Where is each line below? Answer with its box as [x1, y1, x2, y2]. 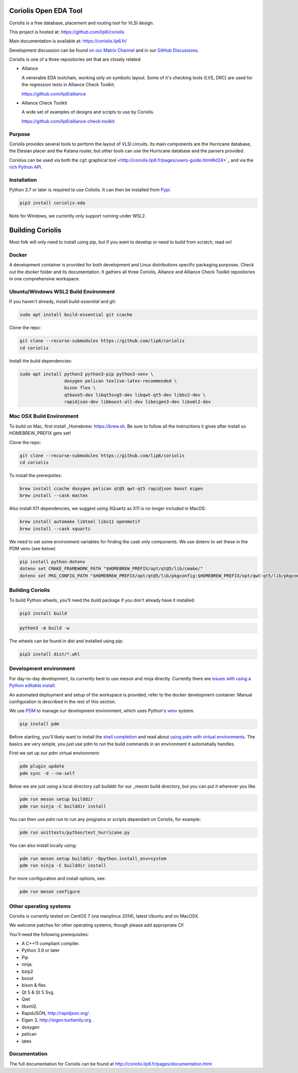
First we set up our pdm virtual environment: [9, 750, 100, 756]
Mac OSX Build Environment [9, 413, 79, 420]
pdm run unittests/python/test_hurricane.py [19, 830, 130, 835]
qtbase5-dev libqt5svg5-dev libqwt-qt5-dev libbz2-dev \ [64, 392, 206, 398]
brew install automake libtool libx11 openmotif [19, 519, 141, 525]
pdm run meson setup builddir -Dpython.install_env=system [19, 855, 166, 861]
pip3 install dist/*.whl [19, 651, 80, 657]
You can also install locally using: [9, 842, 77, 848]
